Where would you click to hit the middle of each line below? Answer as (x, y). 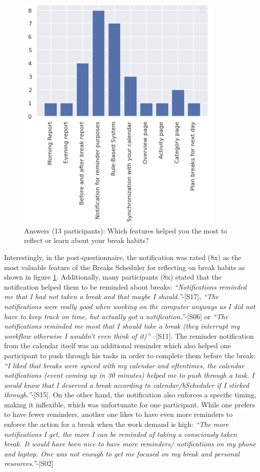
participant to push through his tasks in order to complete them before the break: (130, 355)
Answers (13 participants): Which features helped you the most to (126, 230)
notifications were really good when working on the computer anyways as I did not (130, 306)
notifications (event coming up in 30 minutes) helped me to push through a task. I (129, 375)
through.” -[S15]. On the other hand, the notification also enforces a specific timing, (130, 395)
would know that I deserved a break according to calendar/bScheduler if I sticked (127, 385)
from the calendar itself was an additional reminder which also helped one (117, 345)
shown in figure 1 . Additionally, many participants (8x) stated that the (113, 277)
